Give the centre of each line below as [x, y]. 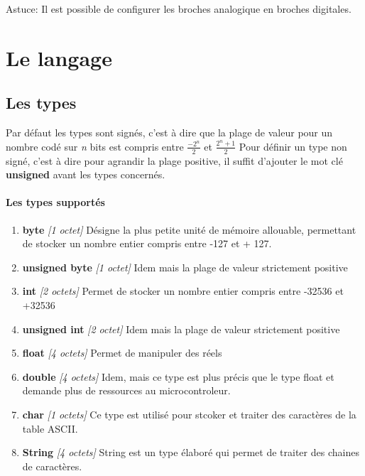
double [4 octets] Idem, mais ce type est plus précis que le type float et [178, 376]
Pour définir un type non [293, 146]
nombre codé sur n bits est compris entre [95, 146]
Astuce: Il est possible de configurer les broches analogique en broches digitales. [179, 9]
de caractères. [52, 466]
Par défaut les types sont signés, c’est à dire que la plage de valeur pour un [169, 132]
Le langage [59, 57]
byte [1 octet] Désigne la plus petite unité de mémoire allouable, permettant [189, 229]
